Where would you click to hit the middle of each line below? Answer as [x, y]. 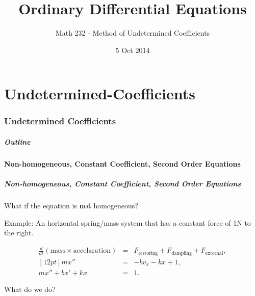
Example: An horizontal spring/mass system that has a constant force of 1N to [127, 222]
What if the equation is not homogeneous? [71, 206]
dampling [182, 253]
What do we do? [30, 289]
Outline [17, 141]
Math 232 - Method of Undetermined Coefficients [133, 33]
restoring [148, 253]
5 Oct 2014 [133, 50]
